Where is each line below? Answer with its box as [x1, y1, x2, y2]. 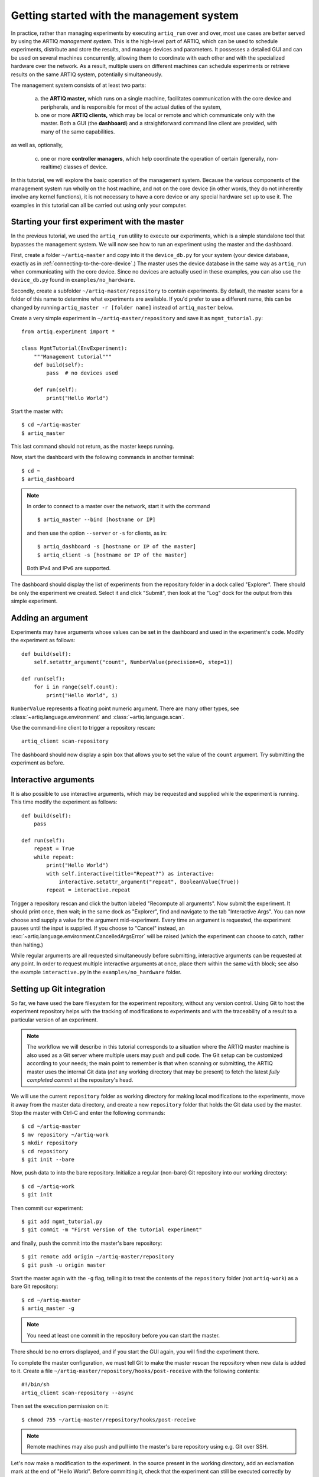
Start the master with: [11, 408, 64, 415]
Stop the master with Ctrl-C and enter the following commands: [11, 1110, 165, 1117]
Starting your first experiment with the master [11, 217, 184, 227]
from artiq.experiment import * [21, 328, 115, 335]
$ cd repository [21, 1148, 69, 1154]
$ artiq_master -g [21, 1305, 75, 1312]
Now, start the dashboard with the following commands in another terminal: [11, 454, 194, 461]
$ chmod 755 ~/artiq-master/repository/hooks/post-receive [21, 1416, 196, 1423]
